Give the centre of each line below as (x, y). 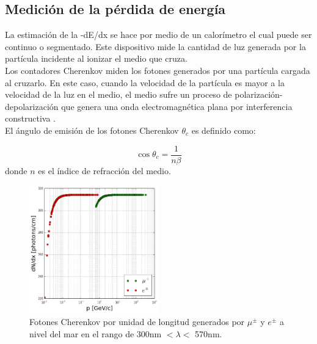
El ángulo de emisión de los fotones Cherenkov (92, 130)
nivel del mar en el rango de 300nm (96, 333)
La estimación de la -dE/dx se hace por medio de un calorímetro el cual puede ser (158, 35)
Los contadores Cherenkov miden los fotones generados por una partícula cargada (158, 70)
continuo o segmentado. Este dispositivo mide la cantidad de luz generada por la (155, 46)
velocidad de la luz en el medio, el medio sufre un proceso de (118, 94)
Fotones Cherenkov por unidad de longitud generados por (137, 322)
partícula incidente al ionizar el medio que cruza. (96, 58)
